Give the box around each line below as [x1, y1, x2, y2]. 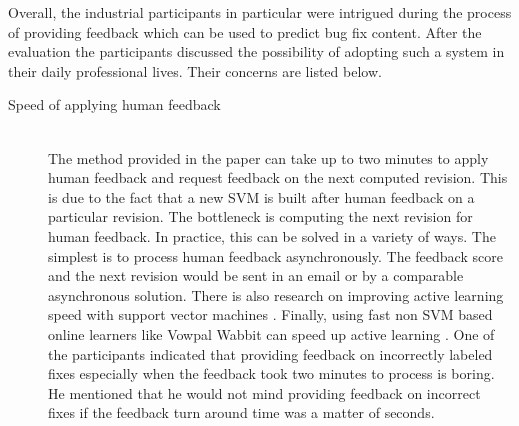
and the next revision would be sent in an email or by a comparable [48, 265, 464, 286]
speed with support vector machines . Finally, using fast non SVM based [48, 304, 493, 325]
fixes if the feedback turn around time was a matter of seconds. [48, 402, 435, 423]
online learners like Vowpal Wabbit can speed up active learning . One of [48, 323, 495, 344]
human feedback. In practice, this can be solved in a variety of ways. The [48, 225, 496, 246]
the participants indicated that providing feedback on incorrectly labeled [48, 343, 493, 364]
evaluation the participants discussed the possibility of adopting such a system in [8, 41, 505, 62]
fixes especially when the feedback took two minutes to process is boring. [48, 363, 495, 384]
